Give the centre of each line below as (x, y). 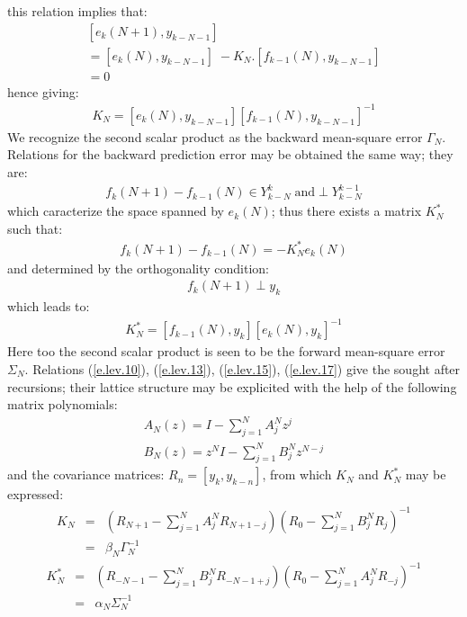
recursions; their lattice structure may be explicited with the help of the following (232, 386)
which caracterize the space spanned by (116, 211)
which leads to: (49, 306)
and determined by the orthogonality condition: (139, 268)
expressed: (36, 494)
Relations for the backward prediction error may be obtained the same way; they (230, 154)
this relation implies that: (77, 11)
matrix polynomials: (63, 404)
